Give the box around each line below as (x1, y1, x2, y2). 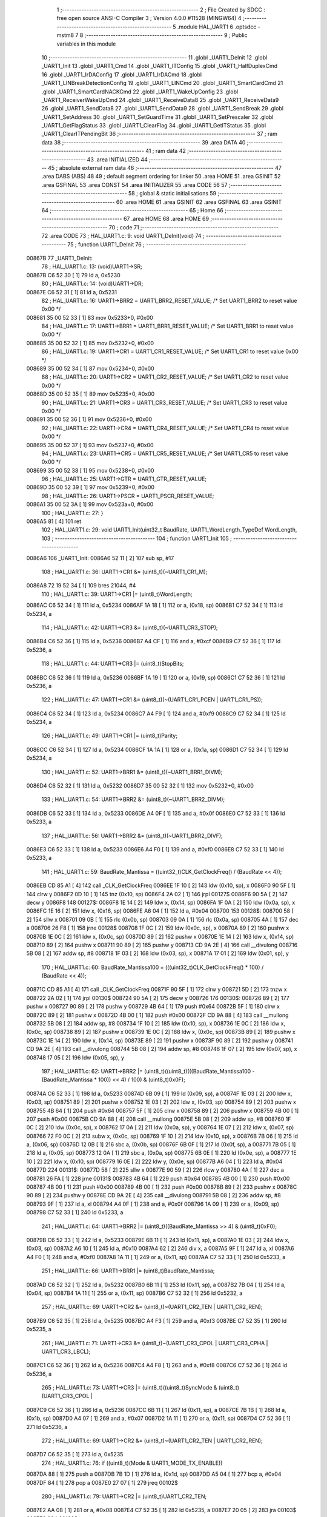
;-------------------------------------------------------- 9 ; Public (84, 32, 248, 39)
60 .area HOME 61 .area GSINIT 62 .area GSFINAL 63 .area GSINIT (116, 198, 282, 206)
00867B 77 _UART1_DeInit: (26, 254, 93, 262)
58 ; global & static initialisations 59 (128, 190, 217, 197)
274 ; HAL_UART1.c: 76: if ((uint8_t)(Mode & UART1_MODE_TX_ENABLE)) (41, 1459, 223, 1467)
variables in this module (56, 40, 116, 47)
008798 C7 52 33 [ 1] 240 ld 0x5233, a (26, 1209, 124, 1216)
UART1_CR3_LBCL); (41, 1348, 91, 1355)
